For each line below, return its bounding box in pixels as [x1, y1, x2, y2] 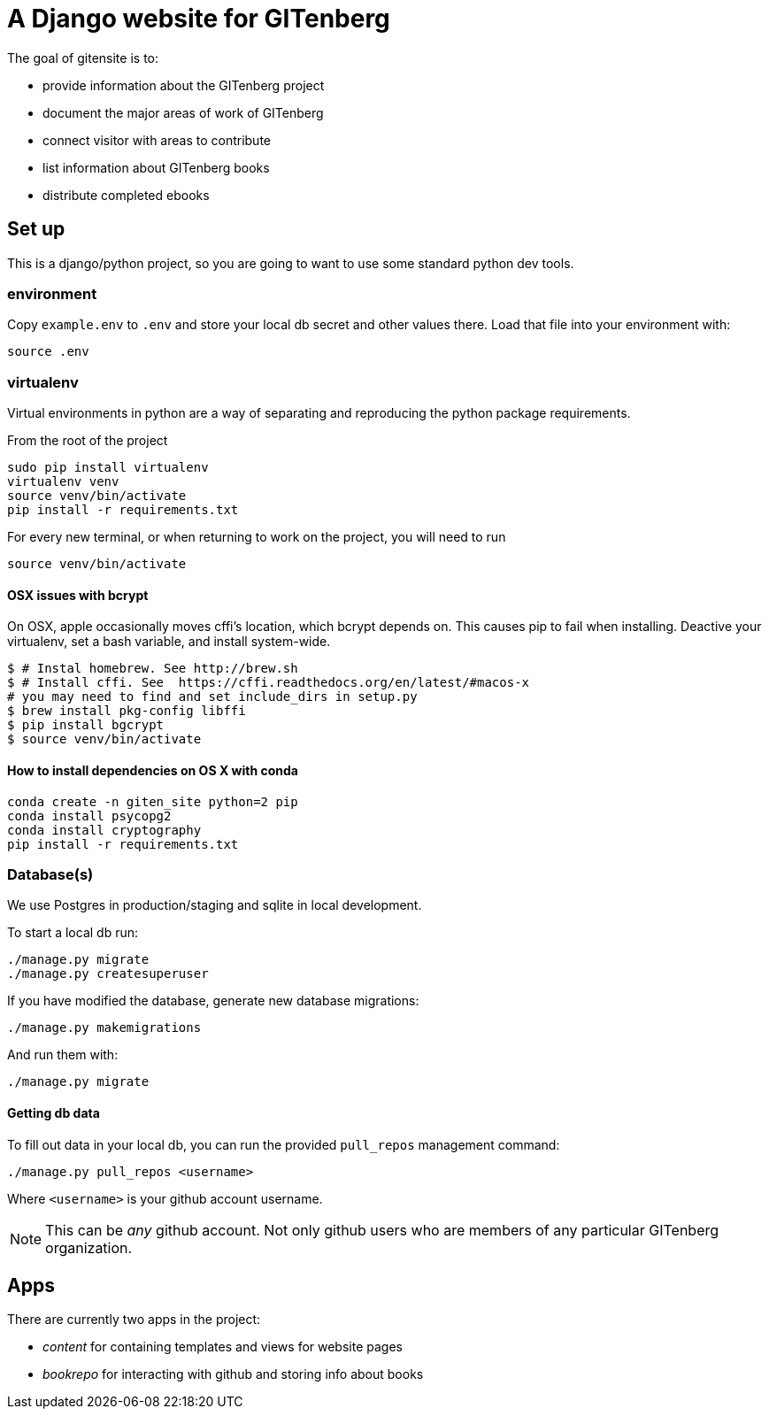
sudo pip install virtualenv [7, 460, 209, 475]
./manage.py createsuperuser [7, 966, 209, 981]
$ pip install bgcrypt [7, 718, 165, 733]
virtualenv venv [7, 474, 119, 489]
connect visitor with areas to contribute [42, 132, 272, 148]
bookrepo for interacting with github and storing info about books [42, 1366, 424, 1382]
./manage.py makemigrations [7, 1020, 202, 1035]
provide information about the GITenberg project [42, 77, 325, 93]
